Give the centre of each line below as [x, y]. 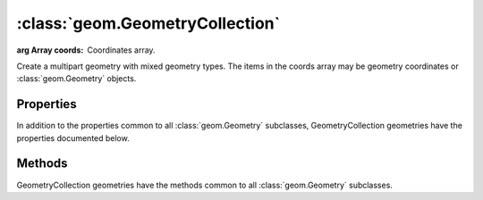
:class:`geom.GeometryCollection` [148, 23]
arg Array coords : [50, 50]
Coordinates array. [121, 50]
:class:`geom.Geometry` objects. [76, 79]
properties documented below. [73, 137]
